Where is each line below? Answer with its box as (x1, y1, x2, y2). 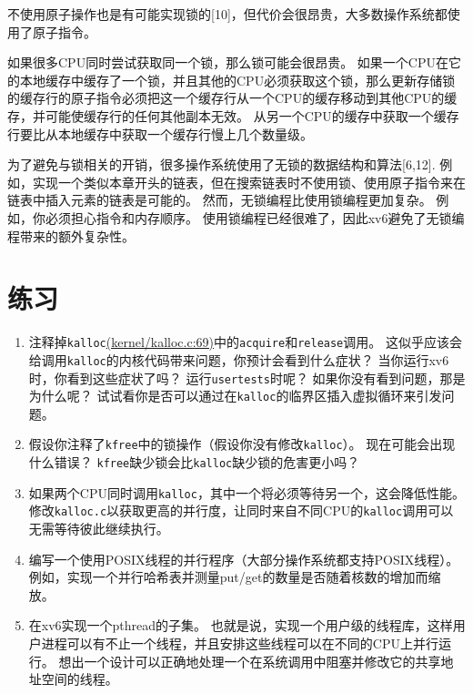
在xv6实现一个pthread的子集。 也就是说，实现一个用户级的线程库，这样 (28, 616, 453, 635)
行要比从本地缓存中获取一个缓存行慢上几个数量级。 (7, 124, 313, 143)
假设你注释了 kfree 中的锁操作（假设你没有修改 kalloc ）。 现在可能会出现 (28, 434, 456, 454)
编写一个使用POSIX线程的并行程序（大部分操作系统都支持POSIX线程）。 (28, 549, 459, 568)
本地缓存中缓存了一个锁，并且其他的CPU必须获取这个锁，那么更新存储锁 (19, 70, 456, 89)
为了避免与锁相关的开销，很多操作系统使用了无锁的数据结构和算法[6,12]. (7, 155, 436, 174)
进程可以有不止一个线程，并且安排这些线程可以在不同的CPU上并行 (41, 634, 438, 653)
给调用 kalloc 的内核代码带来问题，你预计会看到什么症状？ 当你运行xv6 (28, 350, 449, 369)
